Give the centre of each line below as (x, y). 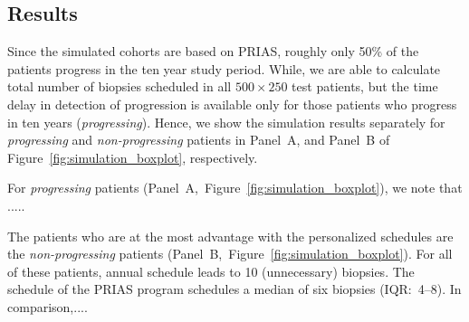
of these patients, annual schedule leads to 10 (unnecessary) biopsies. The (211, 271)
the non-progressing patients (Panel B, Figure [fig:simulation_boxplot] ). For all (230, 254)
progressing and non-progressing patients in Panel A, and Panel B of (199, 140)
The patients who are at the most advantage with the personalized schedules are (230, 236)
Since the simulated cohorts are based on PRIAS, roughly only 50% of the (213, 51)
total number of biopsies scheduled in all (120, 86)
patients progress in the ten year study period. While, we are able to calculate (224, 68)
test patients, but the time (365, 86)
